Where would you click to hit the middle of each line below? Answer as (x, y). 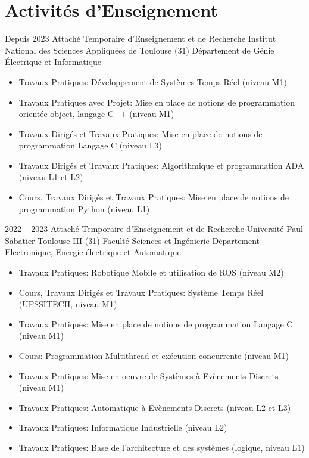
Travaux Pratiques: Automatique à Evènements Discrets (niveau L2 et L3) (155, 407)
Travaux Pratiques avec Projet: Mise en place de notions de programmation (157, 102)
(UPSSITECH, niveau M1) (68, 304)
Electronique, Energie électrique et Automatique (93, 252)
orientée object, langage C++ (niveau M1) (96, 114)
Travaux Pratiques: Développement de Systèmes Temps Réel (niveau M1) (153, 81)
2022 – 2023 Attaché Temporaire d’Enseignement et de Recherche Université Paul (154, 229)
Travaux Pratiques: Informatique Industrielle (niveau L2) (123, 427)
